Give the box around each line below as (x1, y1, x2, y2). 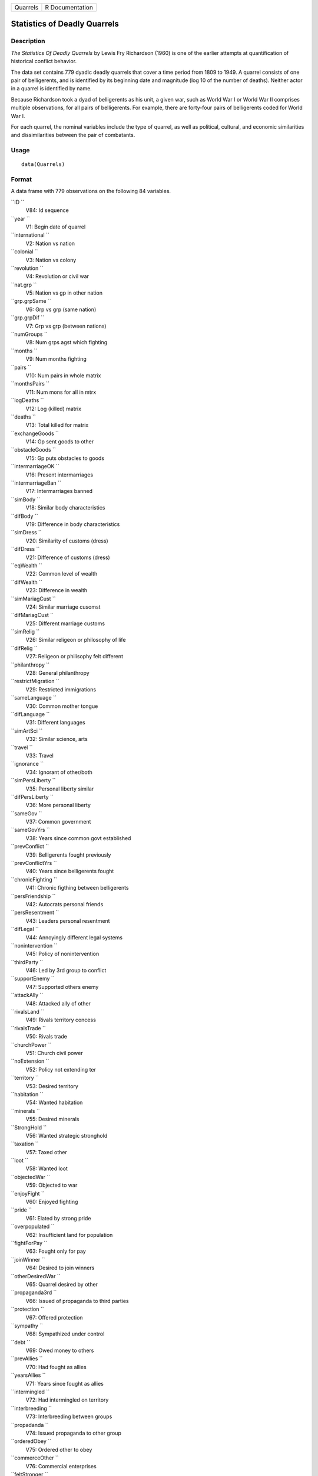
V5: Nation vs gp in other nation (25, 289, 103, 296)
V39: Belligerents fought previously (25, 851, 111, 858)
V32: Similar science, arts (25, 736, 88, 743)
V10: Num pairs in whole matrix (25, 372, 101, 379)
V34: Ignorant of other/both (25, 768, 92, 776)
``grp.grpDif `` (11, 314, 45, 321)
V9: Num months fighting (25, 355, 87, 363)
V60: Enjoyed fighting (25, 1199, 78, 1206)
